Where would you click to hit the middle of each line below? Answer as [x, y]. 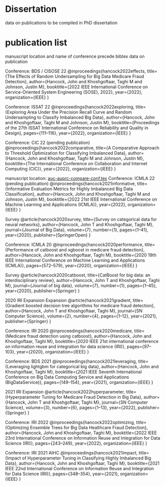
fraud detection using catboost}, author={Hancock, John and [89, 336]
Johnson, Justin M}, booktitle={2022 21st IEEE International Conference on [81, 199]
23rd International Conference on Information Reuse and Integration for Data [83, 438]
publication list [36, 43]
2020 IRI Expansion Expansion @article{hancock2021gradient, [68, 300]
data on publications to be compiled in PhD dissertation [61, 23]
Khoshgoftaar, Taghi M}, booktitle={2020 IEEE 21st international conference [82, 341]
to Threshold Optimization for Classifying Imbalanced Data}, [66, 153]
